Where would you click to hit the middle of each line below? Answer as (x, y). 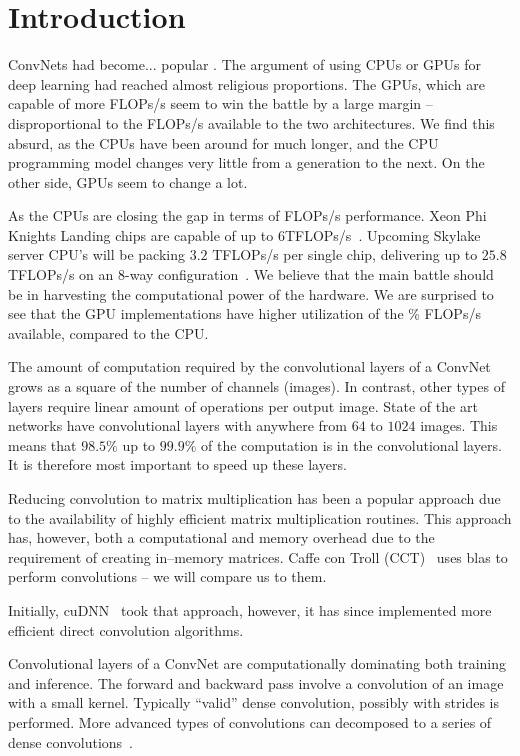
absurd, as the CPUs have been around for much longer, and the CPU (223, 142)
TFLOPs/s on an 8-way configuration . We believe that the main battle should (251, 274)
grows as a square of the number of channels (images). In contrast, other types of (256, 386)
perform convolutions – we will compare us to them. (167, 576)
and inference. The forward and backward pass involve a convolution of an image (256, 682)
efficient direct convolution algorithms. (126, 629)
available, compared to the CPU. (108, 332)
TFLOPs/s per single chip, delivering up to (345, 254)
